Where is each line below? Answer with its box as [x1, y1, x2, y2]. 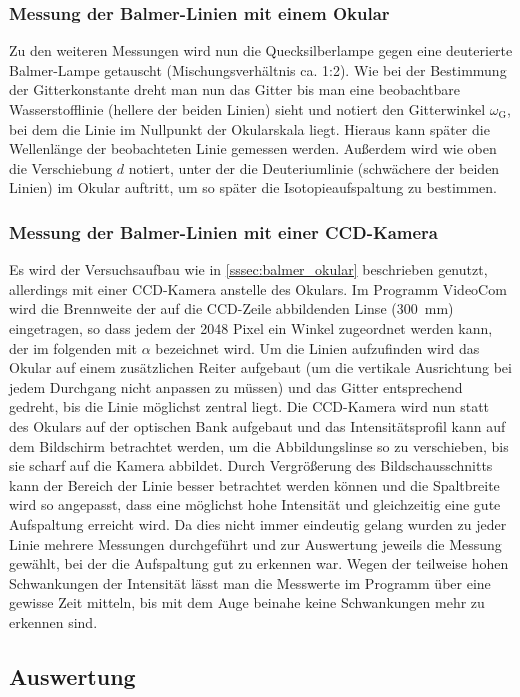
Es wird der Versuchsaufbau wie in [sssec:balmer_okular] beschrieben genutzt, [9, 259, 488, 280]
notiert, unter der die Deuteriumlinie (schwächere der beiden [128, 157, 500, 178]
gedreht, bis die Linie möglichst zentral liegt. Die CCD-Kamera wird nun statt [9, 396, 490, 417]
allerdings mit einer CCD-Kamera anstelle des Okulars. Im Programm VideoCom [9, 278, 507, 299]
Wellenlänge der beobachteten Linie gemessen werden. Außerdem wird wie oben [9, 138, 497, 159]
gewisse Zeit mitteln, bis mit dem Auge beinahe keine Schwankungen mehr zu [9, 592, 485, 613]
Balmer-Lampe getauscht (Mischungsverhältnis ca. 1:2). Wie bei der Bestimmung [9, 59, 507, 80]
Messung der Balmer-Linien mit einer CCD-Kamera [9, 219, 438, 244]
